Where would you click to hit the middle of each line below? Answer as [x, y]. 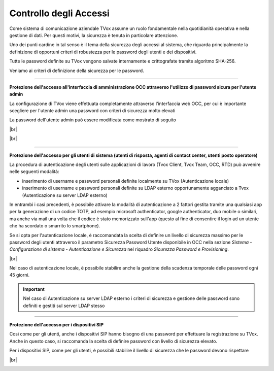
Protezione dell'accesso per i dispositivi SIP [57, 325]
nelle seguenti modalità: [34, 172]
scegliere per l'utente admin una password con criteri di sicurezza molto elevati [92, 111]
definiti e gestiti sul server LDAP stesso [64, 306]
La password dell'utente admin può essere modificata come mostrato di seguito [93, 120]
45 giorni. [20, 275]
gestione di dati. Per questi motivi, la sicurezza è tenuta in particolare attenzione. [94, 35]
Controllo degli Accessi [60, 13]
